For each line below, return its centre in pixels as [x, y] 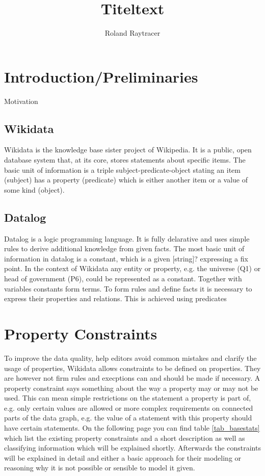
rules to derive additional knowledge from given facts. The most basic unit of [124, 248]
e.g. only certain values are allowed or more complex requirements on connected [129, 407]
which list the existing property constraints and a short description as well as [125, 438]
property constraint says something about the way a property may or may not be [131, 388]
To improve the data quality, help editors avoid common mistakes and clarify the [130, 358]
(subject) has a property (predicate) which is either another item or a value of [126, 180]
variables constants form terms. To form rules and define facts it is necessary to [128, 288]
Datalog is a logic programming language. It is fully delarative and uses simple [127, 238]
